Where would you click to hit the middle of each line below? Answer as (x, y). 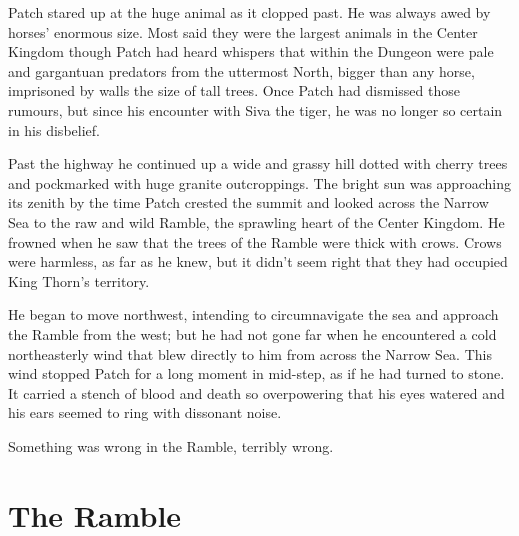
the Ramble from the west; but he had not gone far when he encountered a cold (252, 333)
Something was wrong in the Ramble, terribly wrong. (171, 445)
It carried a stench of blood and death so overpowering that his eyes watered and (256, 392)
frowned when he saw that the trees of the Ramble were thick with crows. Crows (255, 241)
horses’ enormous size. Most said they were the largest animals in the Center (243, 31)
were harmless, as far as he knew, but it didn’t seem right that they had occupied (258, 261)
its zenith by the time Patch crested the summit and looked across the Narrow (248, 202)
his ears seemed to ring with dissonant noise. (145, 412)
